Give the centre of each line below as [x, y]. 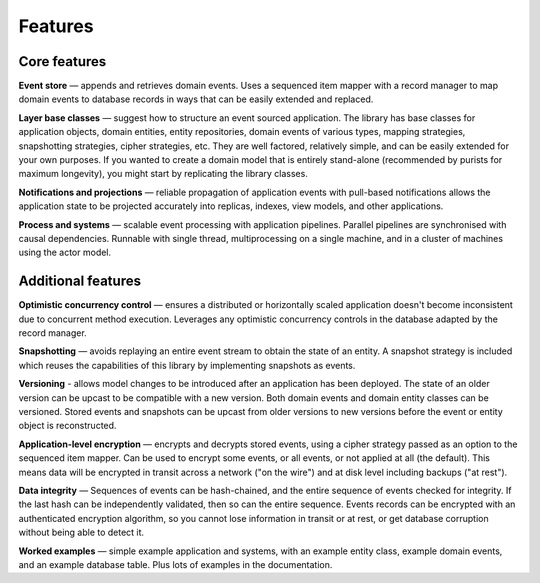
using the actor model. [65, 252]
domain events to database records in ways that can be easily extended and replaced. [196, 99]
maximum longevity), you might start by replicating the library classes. [163, 174]
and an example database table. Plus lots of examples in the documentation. [175, 564]
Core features [62, 61]
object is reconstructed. [67, 426]
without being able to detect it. [81, 532]
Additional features [80, 281]
